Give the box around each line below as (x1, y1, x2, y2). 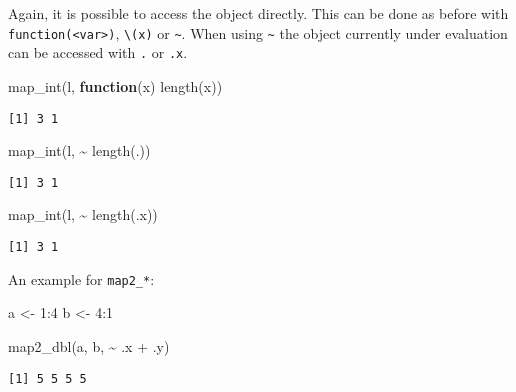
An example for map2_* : (8, 268, 155, 289)
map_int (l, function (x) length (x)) (8, 75, 223, 96)
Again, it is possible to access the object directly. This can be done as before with (8, 3, 509, 23)
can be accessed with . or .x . (8, 42, 188, 63)
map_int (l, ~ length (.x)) (8, 204, 158, 225)
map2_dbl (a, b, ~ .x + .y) (8, 335, 170, 356)
